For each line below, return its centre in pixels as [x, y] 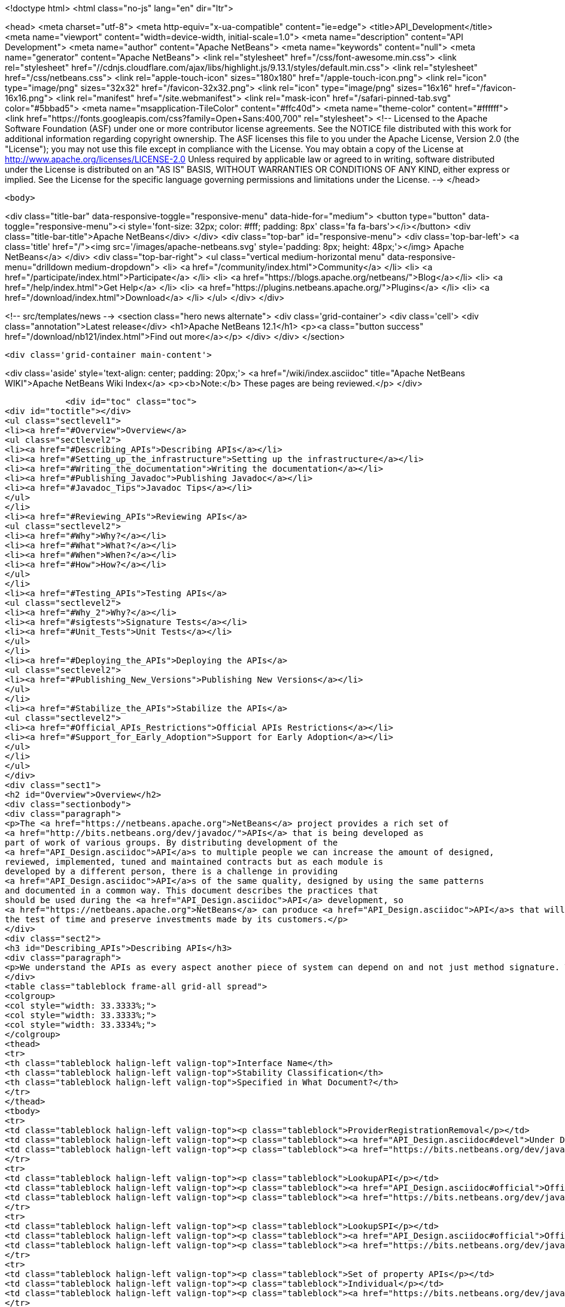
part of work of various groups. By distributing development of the [171, 843]
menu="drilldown [39, 267]
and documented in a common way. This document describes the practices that [192, 891]
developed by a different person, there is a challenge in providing [171, 871]
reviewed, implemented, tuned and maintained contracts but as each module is [194, 862]
